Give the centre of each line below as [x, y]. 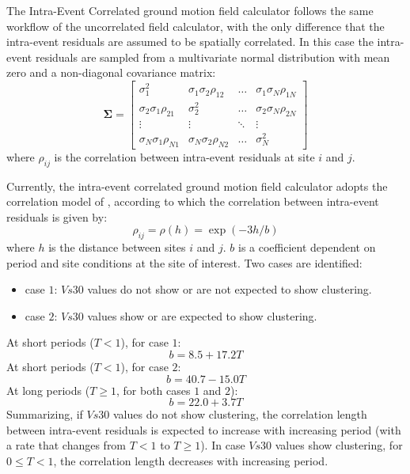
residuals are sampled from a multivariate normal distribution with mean [213, 57]
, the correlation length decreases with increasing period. [191, 461]
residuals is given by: [57, 216]
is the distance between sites [117, 247]
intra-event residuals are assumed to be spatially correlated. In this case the [190, 42]
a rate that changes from [66, 445]
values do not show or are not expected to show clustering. [230, 289]
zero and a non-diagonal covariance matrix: [111, 72]
